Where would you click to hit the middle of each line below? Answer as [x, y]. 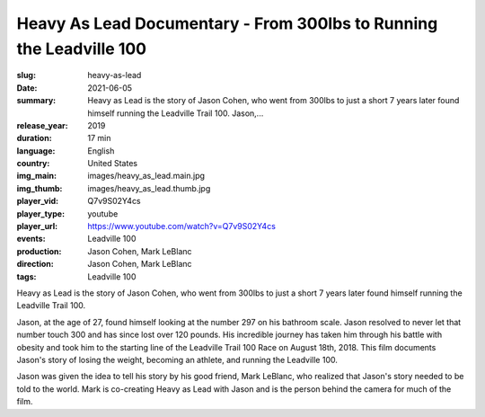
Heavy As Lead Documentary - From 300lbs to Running [227, 23]
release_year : [43, 125]
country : [33, 164]
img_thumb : [40, 188]
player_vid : [37, 201]
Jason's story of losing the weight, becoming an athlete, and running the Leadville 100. [177, 359]
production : [39, 251]
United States [113, 164]
